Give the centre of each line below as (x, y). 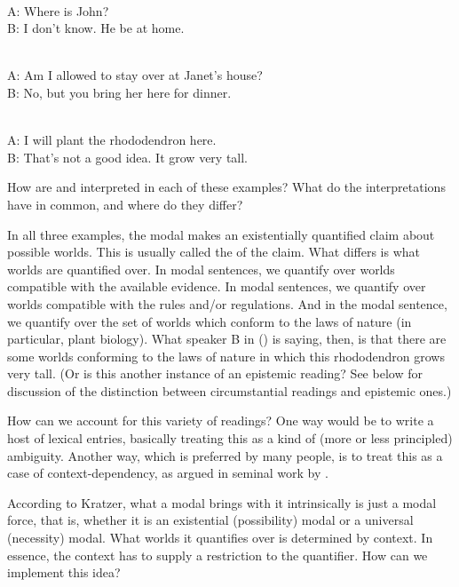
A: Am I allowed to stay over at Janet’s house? (135, 75)
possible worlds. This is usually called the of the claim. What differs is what (214, 252)
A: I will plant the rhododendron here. (112, 140)
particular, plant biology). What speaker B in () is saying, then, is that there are (227, 339)
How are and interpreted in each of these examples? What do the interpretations (226, 187)
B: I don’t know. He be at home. (96, 28)
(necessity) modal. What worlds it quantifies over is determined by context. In (220, 538)
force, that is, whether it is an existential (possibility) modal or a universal (210, 520)
